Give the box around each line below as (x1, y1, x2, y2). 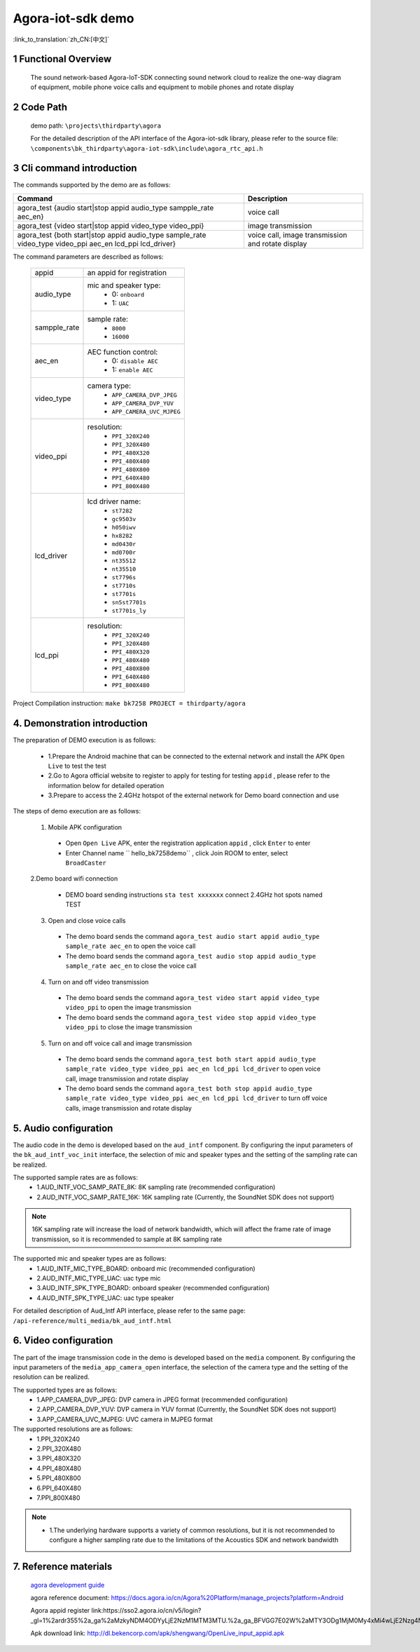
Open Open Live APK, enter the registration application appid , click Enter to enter (65, 839, 311, 848)
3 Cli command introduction (13, 162, 137, 175)
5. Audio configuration (13, 1122, 113, 1134)
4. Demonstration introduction (13, 717, 148, 729)
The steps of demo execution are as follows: (13, 807, 141, 815)
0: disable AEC (111, 356, 158, 366)
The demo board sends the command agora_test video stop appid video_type (65, 1013, 316, 1022)
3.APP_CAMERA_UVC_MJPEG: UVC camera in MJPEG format (36, 1415, 213, 1423)
